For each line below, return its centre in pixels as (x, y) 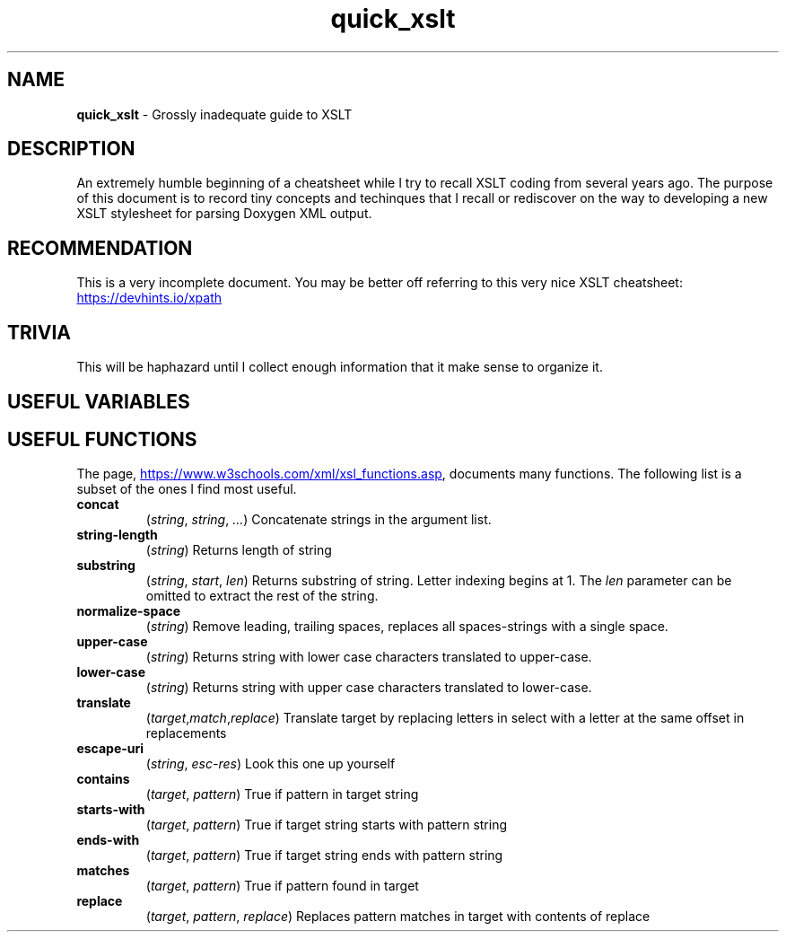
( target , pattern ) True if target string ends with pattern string (324, 856)
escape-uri (110, 749)
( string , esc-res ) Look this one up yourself (271, 764)
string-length (117, 535)
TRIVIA (39, 332)
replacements (186, 733)
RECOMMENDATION (100, 248)
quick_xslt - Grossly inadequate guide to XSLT (214, 114)
